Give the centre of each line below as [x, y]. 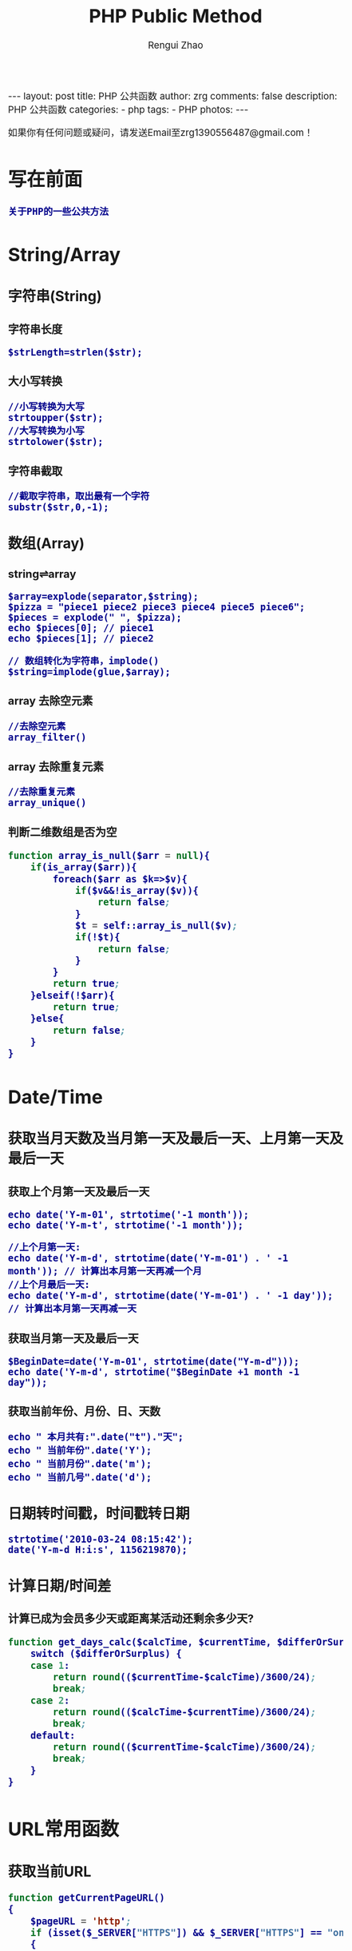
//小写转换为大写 [47, 407]
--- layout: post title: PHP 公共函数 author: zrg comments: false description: [173, 96]
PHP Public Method [176, 16]
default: [53, 1735]
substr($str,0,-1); [59, 507]
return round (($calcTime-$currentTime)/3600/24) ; [184, 1713]
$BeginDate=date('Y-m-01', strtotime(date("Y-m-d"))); [154, 1361]
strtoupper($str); [56, 418]
